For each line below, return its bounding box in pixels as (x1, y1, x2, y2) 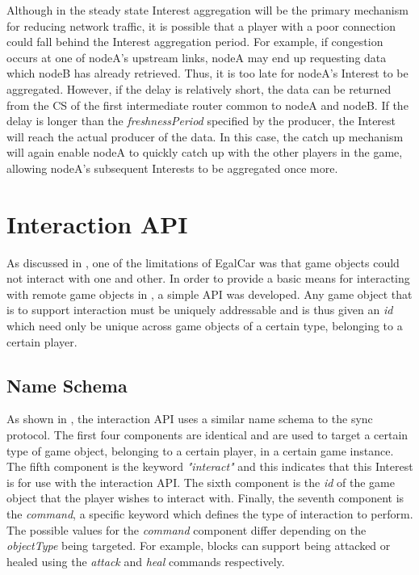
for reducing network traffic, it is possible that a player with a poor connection (6, 17, 396, 34)
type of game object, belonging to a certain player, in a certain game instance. (6, 442, 394, 459)
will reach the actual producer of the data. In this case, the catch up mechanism (6, 128, 404, 145)
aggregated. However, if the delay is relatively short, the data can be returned (6, 80, 392, 97)
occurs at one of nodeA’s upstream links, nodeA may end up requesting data (6, 48, 387, 65)
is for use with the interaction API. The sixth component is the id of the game (6, 473, 395, 490)
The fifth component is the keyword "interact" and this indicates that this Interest (6, 458, 413, 475)
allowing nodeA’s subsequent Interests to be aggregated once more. (6, 159, 338, 176)
